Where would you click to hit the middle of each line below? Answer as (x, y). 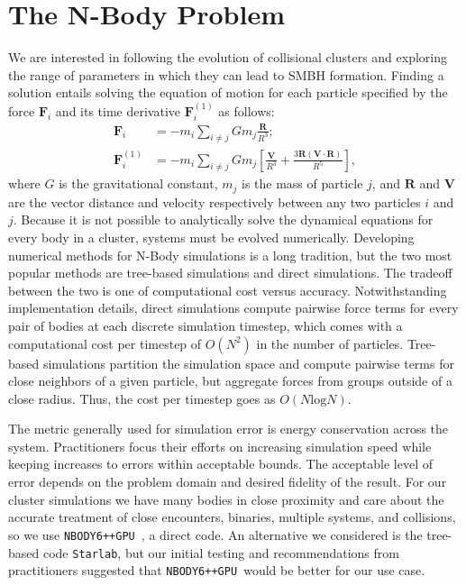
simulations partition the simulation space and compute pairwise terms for (248, 363)
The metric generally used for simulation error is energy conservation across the (228, 429)
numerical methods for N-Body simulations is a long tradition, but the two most (230, 255)
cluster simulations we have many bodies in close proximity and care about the (226, 499)
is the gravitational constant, (138, 183)
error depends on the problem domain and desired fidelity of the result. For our (228, 482)
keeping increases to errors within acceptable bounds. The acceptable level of (220, 464)
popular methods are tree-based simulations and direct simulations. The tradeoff (230, 273)
